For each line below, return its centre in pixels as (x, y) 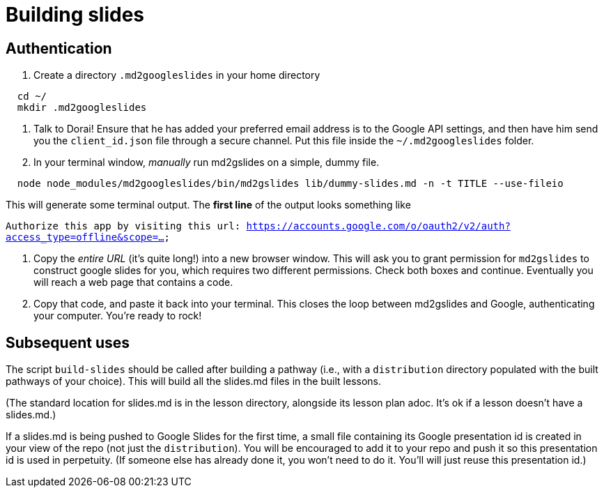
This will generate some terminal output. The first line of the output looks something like (208, 205)
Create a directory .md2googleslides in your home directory (177, 75)
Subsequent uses (68, 342)
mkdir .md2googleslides (82, 108)
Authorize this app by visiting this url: (123, 226)
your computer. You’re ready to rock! (118, 316)
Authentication (59, 48)
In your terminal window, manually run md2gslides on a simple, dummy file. (207, 162)
